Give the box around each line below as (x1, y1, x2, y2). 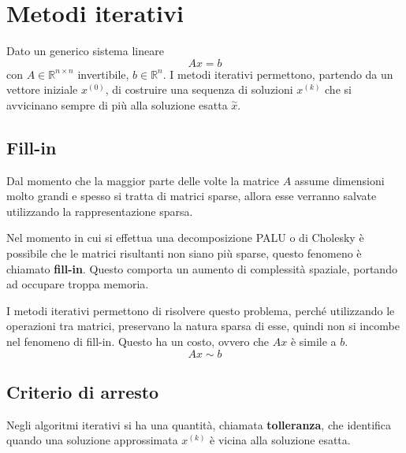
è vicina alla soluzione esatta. (210, 432, 351, 448)
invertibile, (77, 65, 129, 82)
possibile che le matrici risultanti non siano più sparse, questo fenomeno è (6, 245, 362, 262)
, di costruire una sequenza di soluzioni (105, 81, 293, 98)
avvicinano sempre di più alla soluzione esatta (6, 96, 228, 113)
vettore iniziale (6, 81, 78, 98)
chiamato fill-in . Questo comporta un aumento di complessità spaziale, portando (6, 260, 397, 277)
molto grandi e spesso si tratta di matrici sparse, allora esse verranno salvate (6, 188, 377, 204)
